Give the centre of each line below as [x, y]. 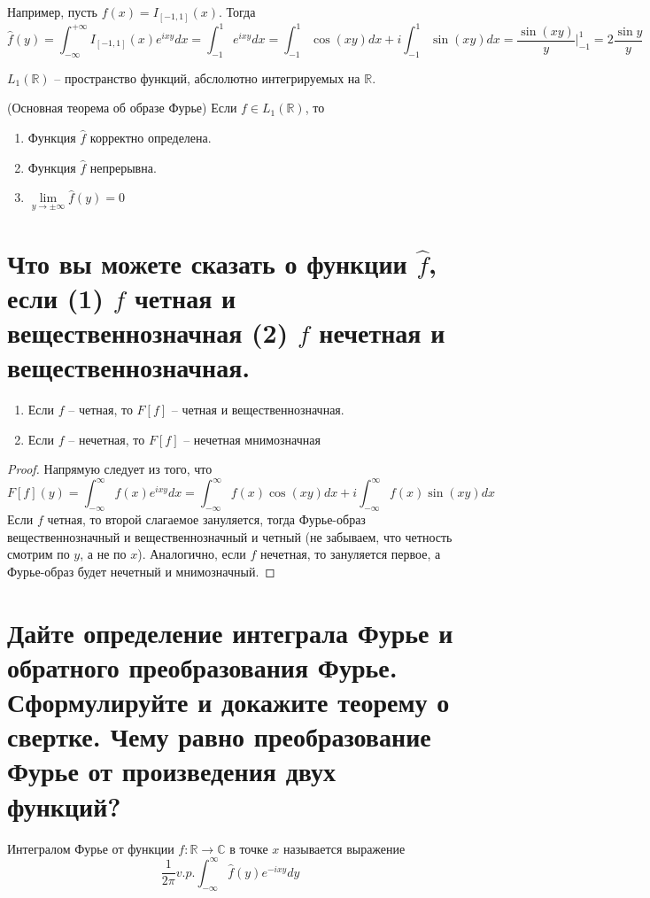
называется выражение [344, 848]
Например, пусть [52, 12]
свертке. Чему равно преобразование [219, 736]
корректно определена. [151, 137]
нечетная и [382, 332]
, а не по [103, 554]
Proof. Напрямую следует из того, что [110, 469]
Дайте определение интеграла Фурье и [230, 632]
